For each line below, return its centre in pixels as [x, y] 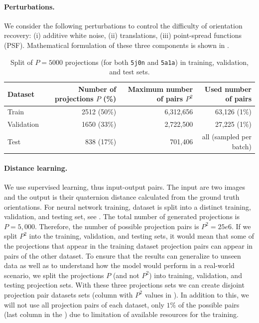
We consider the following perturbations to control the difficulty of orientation [123, 25]
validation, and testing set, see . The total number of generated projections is [122, 216]
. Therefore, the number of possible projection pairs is [117, 226]
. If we [241, 226]
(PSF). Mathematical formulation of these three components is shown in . [117, 45]
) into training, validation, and [195, 275]
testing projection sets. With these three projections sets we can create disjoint [124, 285]
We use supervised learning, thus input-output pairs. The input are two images [125, 187]
